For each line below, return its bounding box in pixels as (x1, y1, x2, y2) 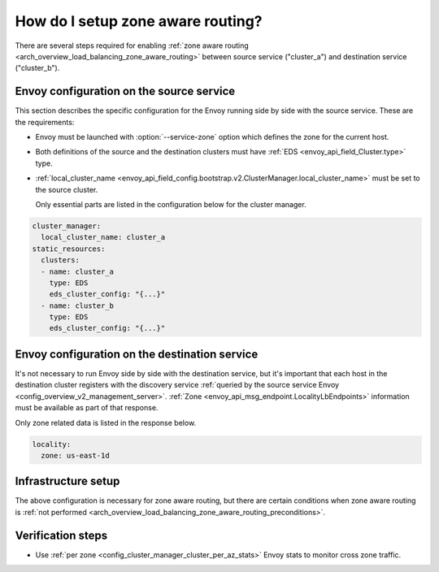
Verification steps (15, 528, 108, 542)
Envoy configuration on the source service (15, 84, 236, 98)
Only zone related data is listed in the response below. (15, 418, 197, 427)
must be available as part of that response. (15, 403, 159, 413)
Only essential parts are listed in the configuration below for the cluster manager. (35, 199, 306, 209)
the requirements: (15, 117, 75, 127)
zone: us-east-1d (41, 451, 110, 460)
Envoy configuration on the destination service (15, 347, 259, 361)
